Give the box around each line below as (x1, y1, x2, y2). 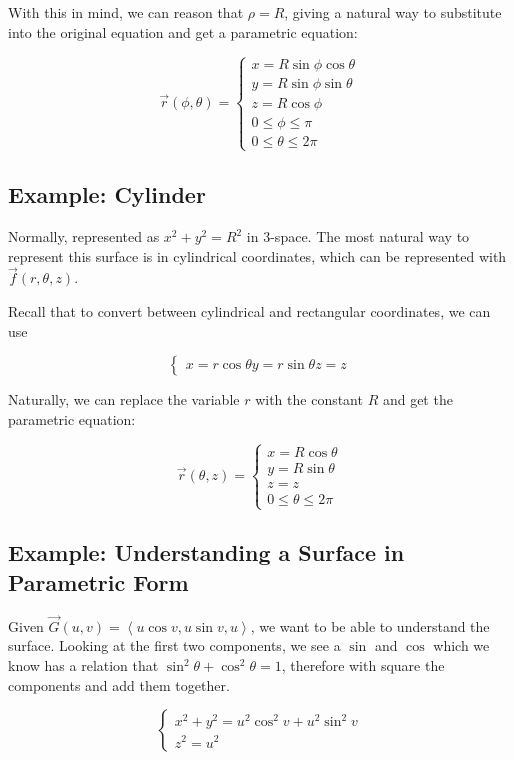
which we (433, 635, 490, 656)
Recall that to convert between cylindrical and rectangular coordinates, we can (8, 301, 491, 322)
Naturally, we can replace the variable (8, 389, 240, 410)
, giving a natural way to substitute (284, 2, 502, 22)
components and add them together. (8, 674, 230, 695)
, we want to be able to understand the (250, 615, 490, 636)
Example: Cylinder (8, 179, 206, 210)
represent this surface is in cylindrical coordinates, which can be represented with (8, 245, 507, 266)
